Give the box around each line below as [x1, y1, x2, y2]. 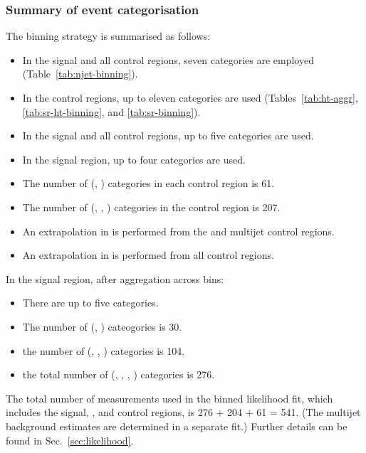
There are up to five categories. [22, 295, 159, 310]
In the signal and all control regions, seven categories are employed [22, 52, 314, 67]
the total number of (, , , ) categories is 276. [22, 367, 215, 382]
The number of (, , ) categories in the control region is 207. [22, 199, 281, 214]
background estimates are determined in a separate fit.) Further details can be [6, 418, 347, 433]
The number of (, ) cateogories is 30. [22, 319, 182, 334]
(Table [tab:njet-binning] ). [22, 66, 138, 81]
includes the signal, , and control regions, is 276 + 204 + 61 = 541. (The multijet [6, 405, 361, 420]
